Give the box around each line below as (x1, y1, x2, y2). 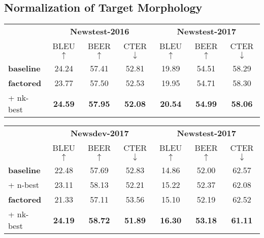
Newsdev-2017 (70, 127, 129, 139)
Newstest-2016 (70, 25, 129, 37)
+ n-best (8, 179, 39, 191)
